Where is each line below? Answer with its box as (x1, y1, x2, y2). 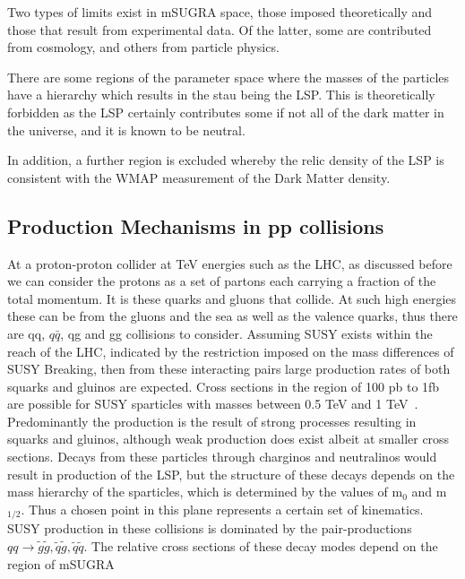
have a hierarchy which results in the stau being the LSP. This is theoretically (7, 85, 435, 104)
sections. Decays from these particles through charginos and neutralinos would (7, 447, 437, 466)
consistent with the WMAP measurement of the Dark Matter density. (7, 168, 391, 186)
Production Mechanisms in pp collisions (7, 212, 384, 239)
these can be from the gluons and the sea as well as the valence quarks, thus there (7, 307, 458, 325)
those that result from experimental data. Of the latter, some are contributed (7, 20, 432, 39)
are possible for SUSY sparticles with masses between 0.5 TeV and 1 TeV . (7, 394, 418, 413)
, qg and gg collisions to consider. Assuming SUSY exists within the (60, 324, 433, 342)
